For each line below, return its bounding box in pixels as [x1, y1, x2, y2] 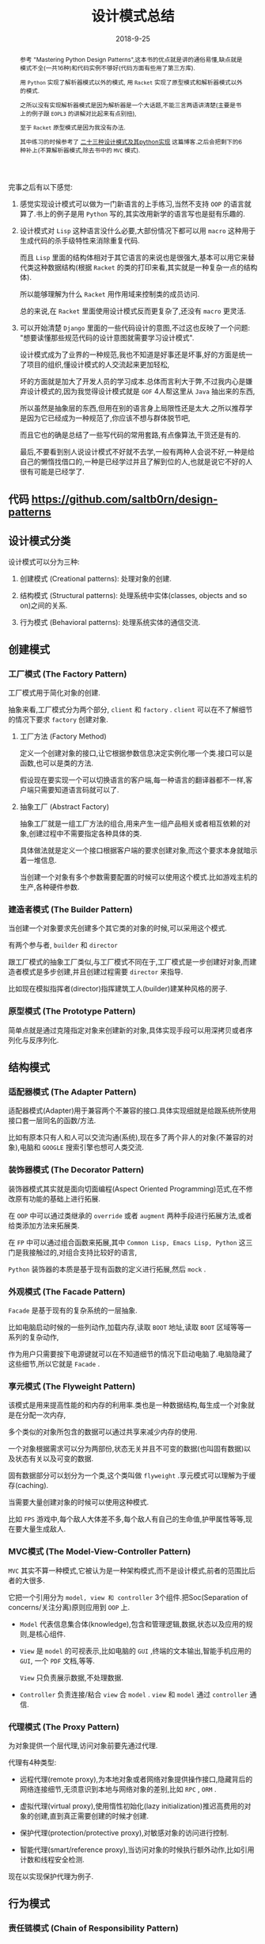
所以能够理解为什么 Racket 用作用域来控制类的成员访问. [19, 289, 200, 299]
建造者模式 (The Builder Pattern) [8, 904, 133, 915]
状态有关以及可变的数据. [14, 1454, 94, 1463]
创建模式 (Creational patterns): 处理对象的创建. [19, 573, 172, 583]
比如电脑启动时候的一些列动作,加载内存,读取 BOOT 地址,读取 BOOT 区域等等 [8, 1322, 245, 1332]
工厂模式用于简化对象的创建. [8, 688, 101, 698]
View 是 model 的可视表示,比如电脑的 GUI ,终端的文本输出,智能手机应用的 [19, 1646, 252, 1655]
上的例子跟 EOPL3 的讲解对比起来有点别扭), [19, 109, 137, 117]
